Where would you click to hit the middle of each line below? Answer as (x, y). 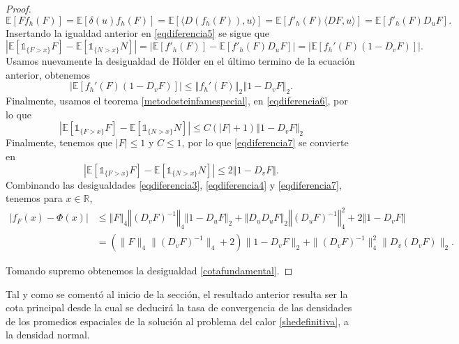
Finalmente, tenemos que (59, 142)
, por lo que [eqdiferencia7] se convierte (265, 142)
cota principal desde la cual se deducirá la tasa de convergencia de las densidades (179, 307)
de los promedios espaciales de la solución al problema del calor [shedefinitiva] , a (177, 321)
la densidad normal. (48, 335)
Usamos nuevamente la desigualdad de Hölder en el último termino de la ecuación (180, 61)
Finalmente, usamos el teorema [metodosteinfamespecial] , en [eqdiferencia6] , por (177, 101)
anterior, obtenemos (48, 74)
